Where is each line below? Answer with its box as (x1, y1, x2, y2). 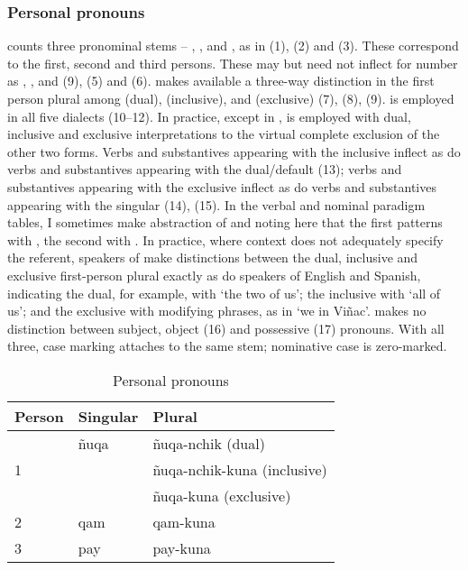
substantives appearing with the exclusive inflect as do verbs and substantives (7, 177, 436, 196)
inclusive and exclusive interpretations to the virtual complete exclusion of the (7, 124, 440, 143)
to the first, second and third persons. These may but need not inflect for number (7, 53, 458, 72)
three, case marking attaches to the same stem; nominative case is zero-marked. (7, 336, 447, 355)
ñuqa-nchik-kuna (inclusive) (152, 458, 327, 480)
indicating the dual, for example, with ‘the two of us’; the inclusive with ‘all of (7, 283, 441, 302)
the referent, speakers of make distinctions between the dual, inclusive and (7, 248, 418, 267)
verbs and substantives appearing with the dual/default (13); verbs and (7, 160, 402, 179)
